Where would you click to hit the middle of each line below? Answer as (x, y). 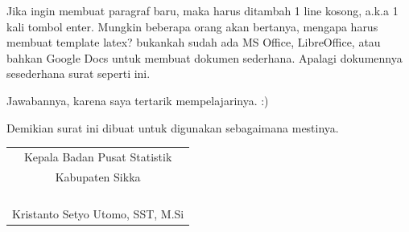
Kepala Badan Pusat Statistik (98, 156)
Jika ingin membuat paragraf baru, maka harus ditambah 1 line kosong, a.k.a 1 (202, 10)
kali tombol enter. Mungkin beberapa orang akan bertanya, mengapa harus (192, 26)
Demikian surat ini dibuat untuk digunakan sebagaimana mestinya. (173, 127)
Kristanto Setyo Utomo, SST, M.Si (98, 213)
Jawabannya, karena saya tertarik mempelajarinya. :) (138, 100)
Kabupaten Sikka (98, 176)
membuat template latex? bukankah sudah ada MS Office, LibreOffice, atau (194, 42)
